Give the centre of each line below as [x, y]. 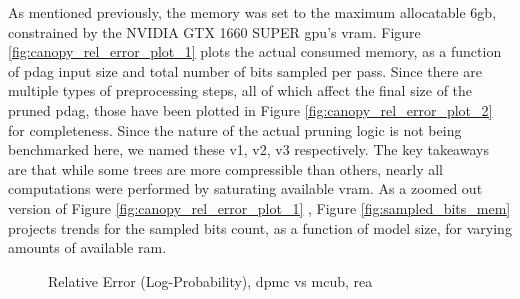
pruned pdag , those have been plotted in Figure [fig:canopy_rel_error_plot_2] [250, 109]
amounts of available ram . [87, 247]
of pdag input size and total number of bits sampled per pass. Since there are [245, 70]
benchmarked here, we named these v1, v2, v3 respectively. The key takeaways [248, 149]
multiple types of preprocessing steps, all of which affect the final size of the [240, 90]
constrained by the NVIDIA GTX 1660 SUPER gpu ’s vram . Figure [214, 31]
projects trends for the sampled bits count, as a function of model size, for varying [260, 227]
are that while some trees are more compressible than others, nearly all [225, 168]
